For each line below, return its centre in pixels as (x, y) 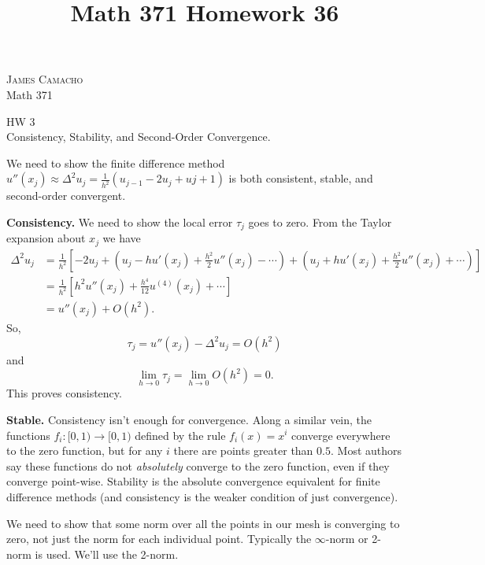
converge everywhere (341, 435)
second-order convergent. (66, 196)
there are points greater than (243, 451)
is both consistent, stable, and (301, 178)
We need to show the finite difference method (116, 162)
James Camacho (45, 79)
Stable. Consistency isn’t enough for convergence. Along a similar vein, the (189, 419)
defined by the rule (180, 435)
